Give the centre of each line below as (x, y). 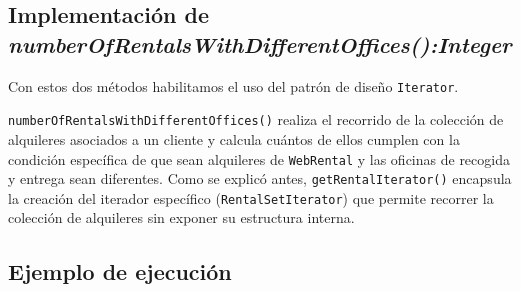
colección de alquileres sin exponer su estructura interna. (181, 217)
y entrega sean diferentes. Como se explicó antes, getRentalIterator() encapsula (260, 178)
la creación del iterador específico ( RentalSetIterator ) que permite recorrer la (251, 197)
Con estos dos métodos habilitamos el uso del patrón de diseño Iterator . (233, 85)
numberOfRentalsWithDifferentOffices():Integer (260, 43)
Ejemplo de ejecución (120, 271)
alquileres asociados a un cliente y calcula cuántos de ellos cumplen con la (234, 138)
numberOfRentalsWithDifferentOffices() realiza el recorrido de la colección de (256, 119)
